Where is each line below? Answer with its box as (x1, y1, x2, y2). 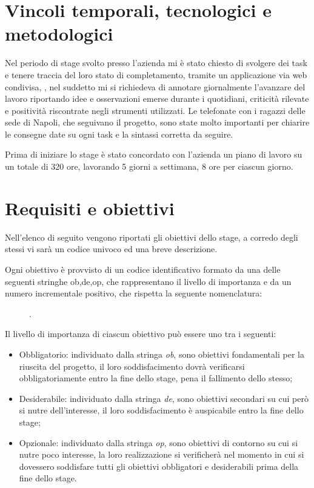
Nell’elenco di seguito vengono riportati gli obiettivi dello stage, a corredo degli (5, 230, 298, 243)
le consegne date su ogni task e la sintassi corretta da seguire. (5, 127, 233, 140)
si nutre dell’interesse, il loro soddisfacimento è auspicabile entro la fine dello (19, 404, 304, 416)
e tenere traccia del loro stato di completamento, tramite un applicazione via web (5, 68, 307, 81)
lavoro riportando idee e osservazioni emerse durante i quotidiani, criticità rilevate (5, 92, 309, 105)
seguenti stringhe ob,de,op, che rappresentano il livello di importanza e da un (5, 275, 292, 287)
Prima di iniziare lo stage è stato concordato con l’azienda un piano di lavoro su (5, 148, 302, 161)
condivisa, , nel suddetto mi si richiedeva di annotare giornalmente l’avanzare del (5, 80, 306, 93)
